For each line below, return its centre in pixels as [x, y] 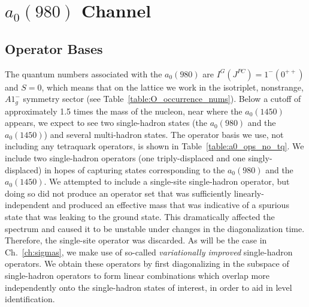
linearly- [249, 193]
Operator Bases [54, 48]
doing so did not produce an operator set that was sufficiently [118, 193]
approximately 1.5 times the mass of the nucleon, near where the [124, 111]
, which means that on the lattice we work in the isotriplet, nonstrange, [172, 87]
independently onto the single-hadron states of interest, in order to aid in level [149, 287]
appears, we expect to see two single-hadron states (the [106, 123]
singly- [260, 158]
